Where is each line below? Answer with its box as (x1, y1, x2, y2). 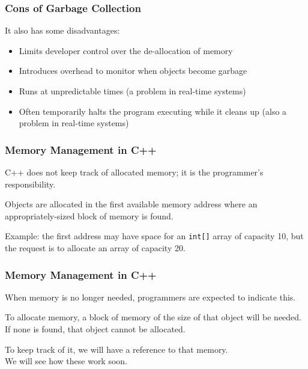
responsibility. (5, 177, 56, 190)
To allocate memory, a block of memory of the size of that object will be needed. (5, 311, 302, 323)
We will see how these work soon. (5, 355, 128, 367)
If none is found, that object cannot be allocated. (5, 323, 186, 335)
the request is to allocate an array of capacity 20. (5, 242, 186, 254)
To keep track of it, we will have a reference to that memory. (5, 343, 228, 355)
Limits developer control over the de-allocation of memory (19, 44, 233, 56)
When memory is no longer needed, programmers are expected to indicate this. (5, 290, 296, 303)
